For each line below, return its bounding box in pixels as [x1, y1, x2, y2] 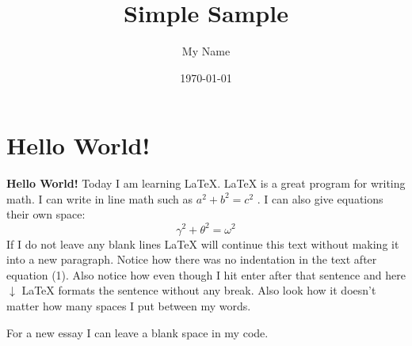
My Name [181, 43, 231, 59]
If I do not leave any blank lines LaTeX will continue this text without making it [6, 235, 399, 252]
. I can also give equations [257, 190, 383, 207]
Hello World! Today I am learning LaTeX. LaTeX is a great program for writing [6, 175, 406, 192]
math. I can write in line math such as [6, 190, 193, 207]
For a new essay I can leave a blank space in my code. [6, 324, 269, 340]
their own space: [6, 206, 86, 222]
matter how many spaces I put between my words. [6, 297, 251, 314]
